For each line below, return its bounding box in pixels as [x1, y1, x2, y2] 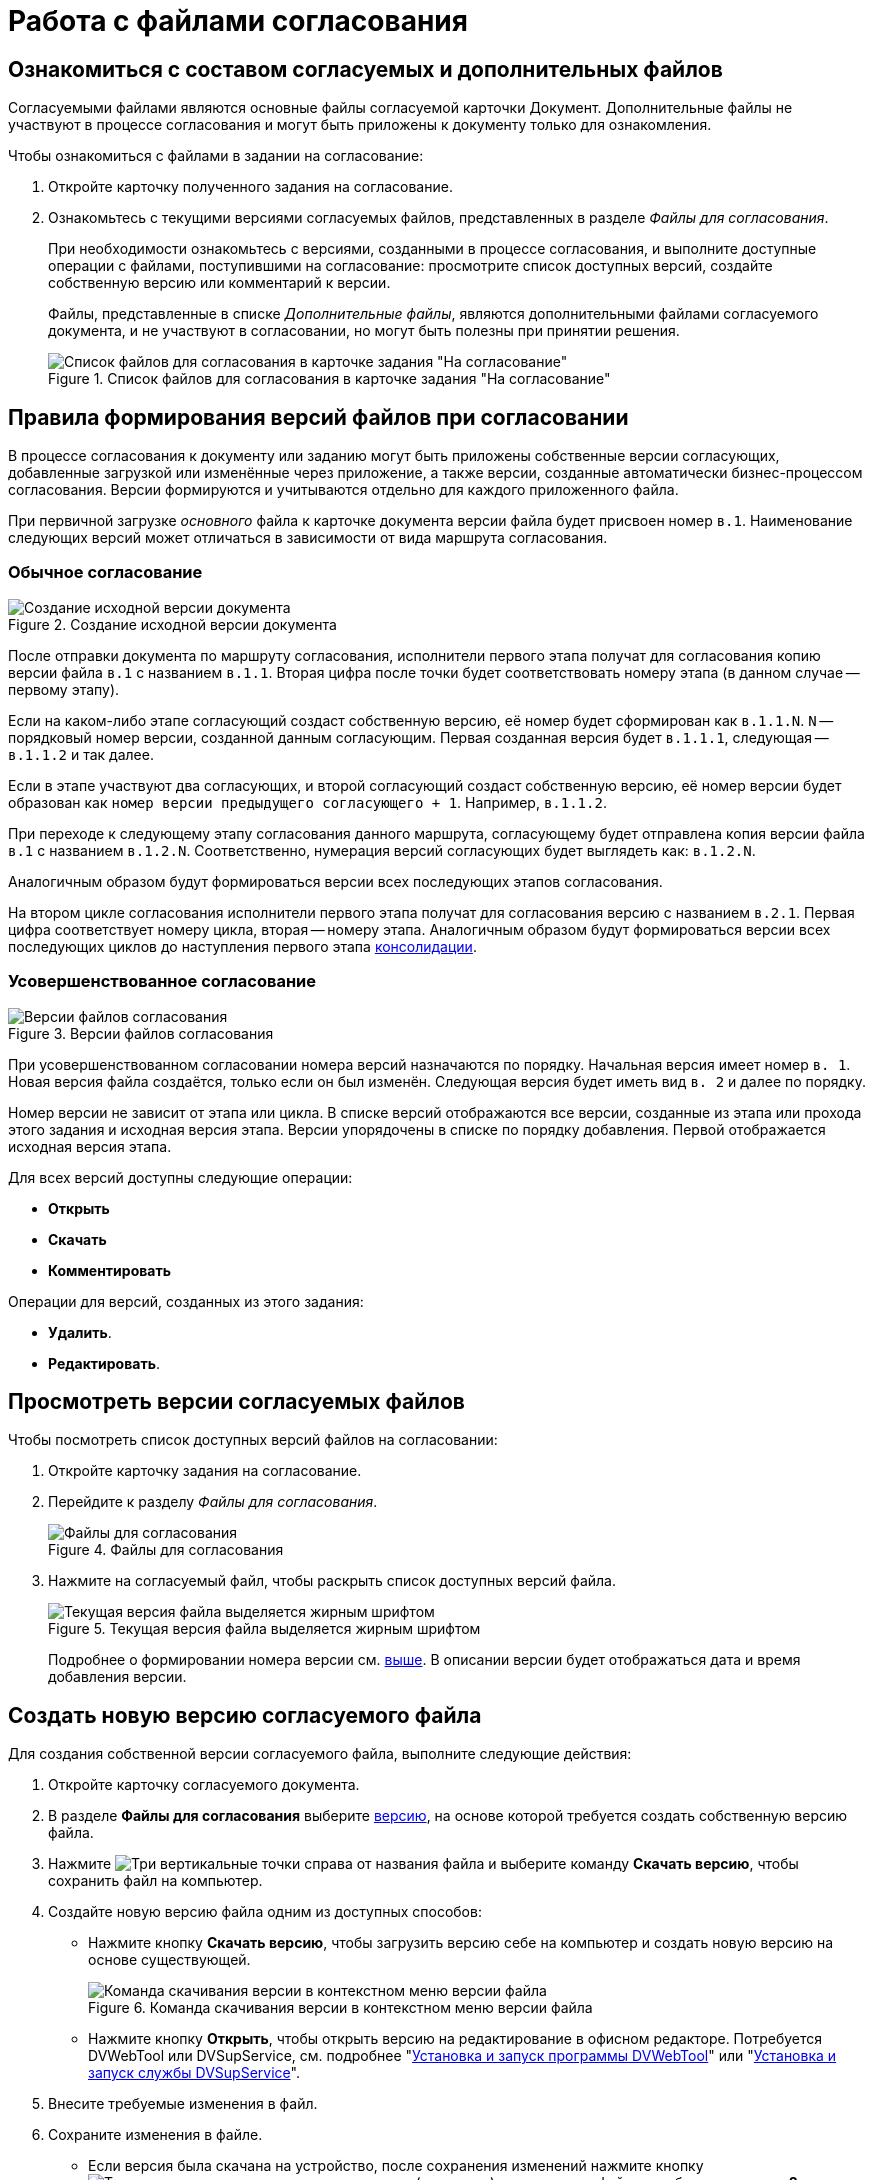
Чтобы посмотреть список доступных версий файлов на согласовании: [8, 1431, 498, 1449]
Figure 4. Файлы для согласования [48, 1541, 284, 1559]
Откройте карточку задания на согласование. [48, 1462, 362, 1480]
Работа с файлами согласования [8, 4, 468, 38]
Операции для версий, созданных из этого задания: [8, 1292, 364, 1310]
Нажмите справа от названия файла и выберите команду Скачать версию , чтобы [48, 1855, 799, 1873]
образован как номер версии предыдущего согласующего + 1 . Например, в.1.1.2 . [8, 793, 607, 811]
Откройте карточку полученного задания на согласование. [48, 178, 453, 196]
